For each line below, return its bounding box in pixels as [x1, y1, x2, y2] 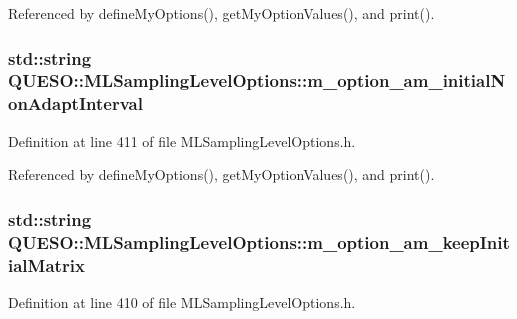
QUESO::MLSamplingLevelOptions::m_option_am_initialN [8, 68, 506, 93]
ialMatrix [8, 252, 85, 277]
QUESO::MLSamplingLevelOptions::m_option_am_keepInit [8, 229, 510, 254]
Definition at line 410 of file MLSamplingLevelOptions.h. [8, 291, 356, 312]
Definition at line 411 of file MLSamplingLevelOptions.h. [8, 130, 356, 151]
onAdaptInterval [8, 91, 143, 116]
